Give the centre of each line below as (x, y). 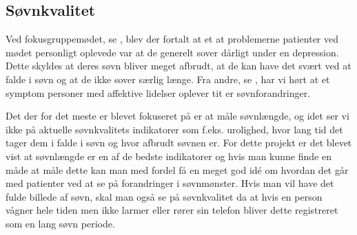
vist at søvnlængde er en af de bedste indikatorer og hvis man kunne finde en (169, 156)
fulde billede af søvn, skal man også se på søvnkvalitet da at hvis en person (164, 196)
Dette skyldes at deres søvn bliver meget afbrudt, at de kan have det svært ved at (178, 66)
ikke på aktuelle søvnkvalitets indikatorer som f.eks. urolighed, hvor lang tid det (174, 129)
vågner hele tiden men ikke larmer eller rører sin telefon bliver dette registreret (172, 210)
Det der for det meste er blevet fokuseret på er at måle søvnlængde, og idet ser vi (177, 116)
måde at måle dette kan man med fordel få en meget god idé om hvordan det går (177, 169)
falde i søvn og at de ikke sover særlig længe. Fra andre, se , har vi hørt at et (168, 79)
